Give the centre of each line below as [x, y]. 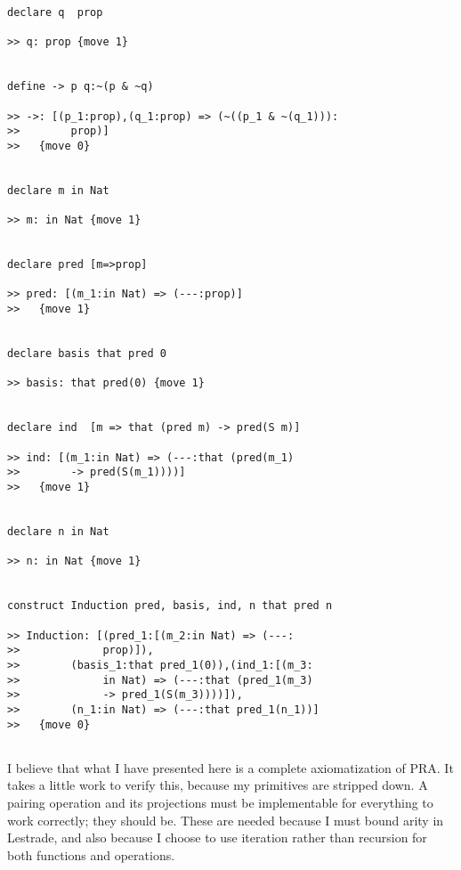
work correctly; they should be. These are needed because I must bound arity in [226, 820]
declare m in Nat [58, 190]
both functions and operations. [91, 854]
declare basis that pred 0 [87, 354]
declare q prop [55, 12]
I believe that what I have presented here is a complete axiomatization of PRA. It [230, 767]
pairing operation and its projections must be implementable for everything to [220, 802]
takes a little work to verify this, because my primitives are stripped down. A [218, 785]
